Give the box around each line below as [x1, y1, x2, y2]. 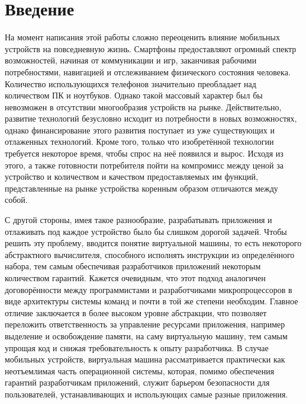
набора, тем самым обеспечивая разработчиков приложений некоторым [5, 260, 261, 272]
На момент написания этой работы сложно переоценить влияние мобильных [5, 31, 280, 43]
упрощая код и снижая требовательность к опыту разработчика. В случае [5, 341, 269, 354]
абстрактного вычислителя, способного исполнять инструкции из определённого [5, 248, 295, 260]
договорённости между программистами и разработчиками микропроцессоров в [5, 283, 292, 295]
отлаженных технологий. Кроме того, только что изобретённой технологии [5, 135, 274, 148]
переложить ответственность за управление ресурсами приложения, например [5, 318, 285, 330]
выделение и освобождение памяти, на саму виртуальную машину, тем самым [5, 329, 288, 342]
